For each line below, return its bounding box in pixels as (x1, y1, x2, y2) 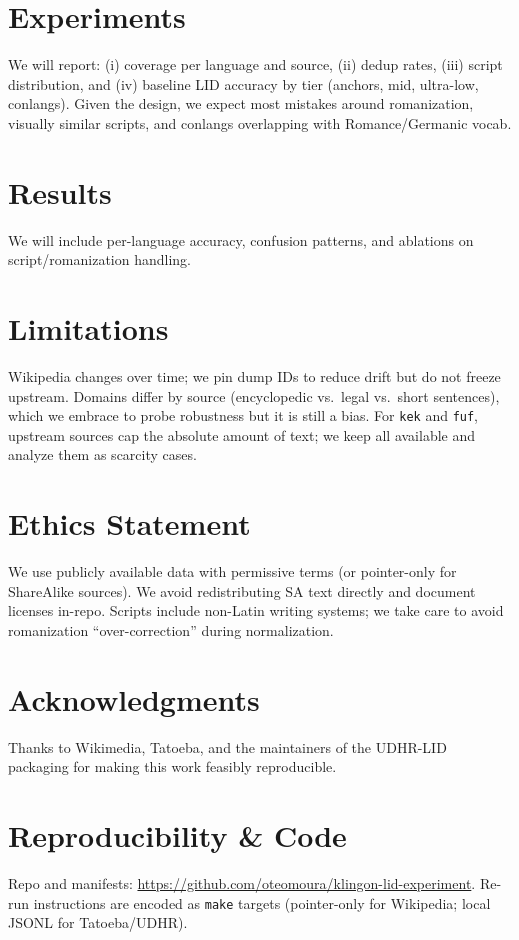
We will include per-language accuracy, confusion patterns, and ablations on (8, 229, 474, 250)
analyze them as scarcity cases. (8, 444, 197, 465)
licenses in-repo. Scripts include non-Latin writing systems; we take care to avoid (8, 600, 504, 621)
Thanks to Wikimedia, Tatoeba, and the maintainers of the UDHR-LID (8, 736, 447, 757)
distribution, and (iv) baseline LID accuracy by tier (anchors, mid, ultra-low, (8, 73, 479, 94)
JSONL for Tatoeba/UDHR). (8, 912, 188, 933)
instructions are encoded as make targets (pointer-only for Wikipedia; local (33, 892, 491, 913)
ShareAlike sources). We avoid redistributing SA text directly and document (8, 580, 476, 601)
